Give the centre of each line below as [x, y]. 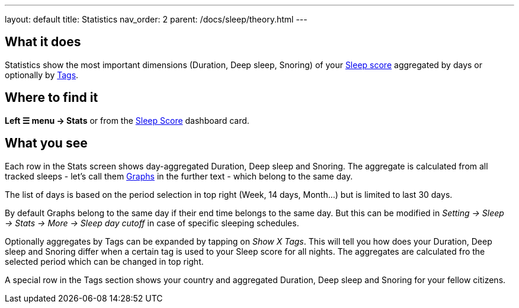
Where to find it [52, 98]
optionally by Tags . [42, 75]
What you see [46, 143]
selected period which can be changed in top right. [104, 261]
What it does [43, 42]
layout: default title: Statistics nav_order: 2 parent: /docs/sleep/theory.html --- [156, 19]
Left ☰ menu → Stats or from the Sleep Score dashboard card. [127, 120]
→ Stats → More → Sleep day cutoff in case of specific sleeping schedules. [152, 223]
